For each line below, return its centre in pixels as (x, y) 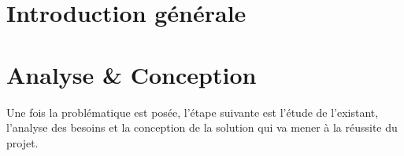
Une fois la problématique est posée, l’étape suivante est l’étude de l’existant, (193, 112)
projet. (22, 142)
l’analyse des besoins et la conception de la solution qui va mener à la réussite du (202, 127)
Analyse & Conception (132, 74)
